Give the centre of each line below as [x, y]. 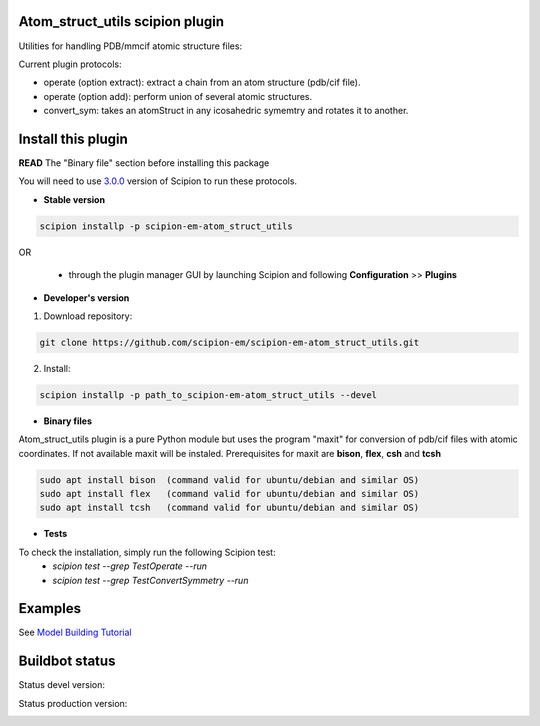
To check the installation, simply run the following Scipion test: [147, 552]
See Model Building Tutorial [75, 632]
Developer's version [86, 297]
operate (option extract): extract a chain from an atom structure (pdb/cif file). [202, 82]
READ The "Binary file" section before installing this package [144, 162]
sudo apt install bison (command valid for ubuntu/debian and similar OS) [229, 479]
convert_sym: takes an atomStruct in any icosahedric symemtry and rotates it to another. [226, 111]
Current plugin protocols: [70, 64]
